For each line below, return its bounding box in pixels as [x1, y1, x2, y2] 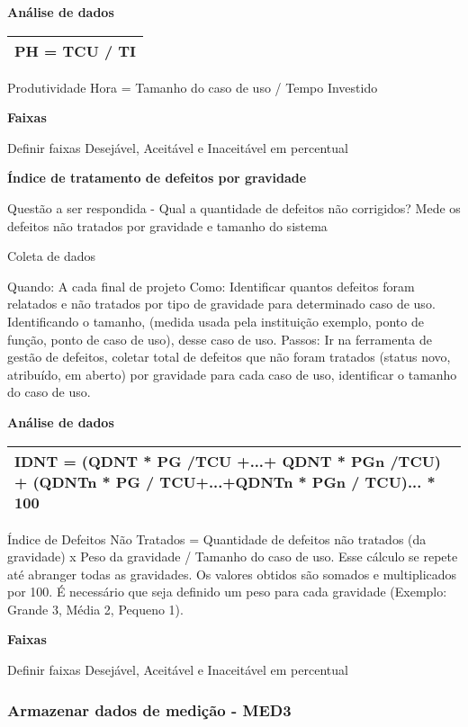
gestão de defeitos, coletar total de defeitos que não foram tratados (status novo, [7, 347, 451, 366]
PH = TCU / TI [14, 40, 137, 61]
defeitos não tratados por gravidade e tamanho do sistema [7, 216, 328, 235]
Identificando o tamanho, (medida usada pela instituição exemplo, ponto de [7, 311, 424, 330]
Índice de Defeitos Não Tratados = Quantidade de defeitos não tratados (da [7, 529, 427, 548]
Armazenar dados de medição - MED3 [7, 698, 292, 721]
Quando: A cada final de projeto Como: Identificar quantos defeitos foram [7, 276, 415, 295]
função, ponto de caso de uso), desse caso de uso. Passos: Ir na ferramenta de [7, 329, 432, 348]
